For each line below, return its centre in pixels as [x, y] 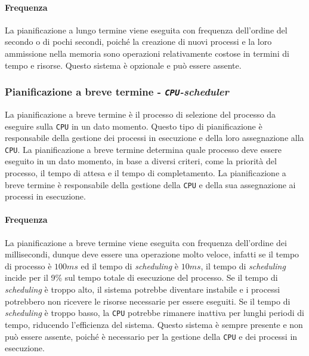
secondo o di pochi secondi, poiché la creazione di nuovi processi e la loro [138, 42]
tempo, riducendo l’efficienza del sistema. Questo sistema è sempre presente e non [154, 324]
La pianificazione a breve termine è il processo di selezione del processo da [140, 114]
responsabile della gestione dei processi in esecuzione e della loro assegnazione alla [154, 138]
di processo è [28, 266]
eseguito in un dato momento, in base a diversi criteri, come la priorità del [141, 161]
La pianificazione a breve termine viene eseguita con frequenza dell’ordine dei [146, 242]
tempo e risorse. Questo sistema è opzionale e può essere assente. [123, 65]
